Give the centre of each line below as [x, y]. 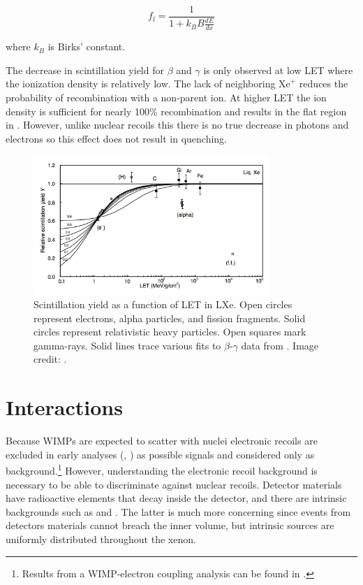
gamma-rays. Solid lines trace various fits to [127, 345]
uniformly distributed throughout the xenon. [101, 539]
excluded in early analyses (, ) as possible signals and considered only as [160, 454]
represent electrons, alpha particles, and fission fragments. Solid [170, 318]
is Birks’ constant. [87, 46]
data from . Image [280, 345]
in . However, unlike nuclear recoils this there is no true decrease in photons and [177, 125]
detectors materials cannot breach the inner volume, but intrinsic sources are [170, 525]
